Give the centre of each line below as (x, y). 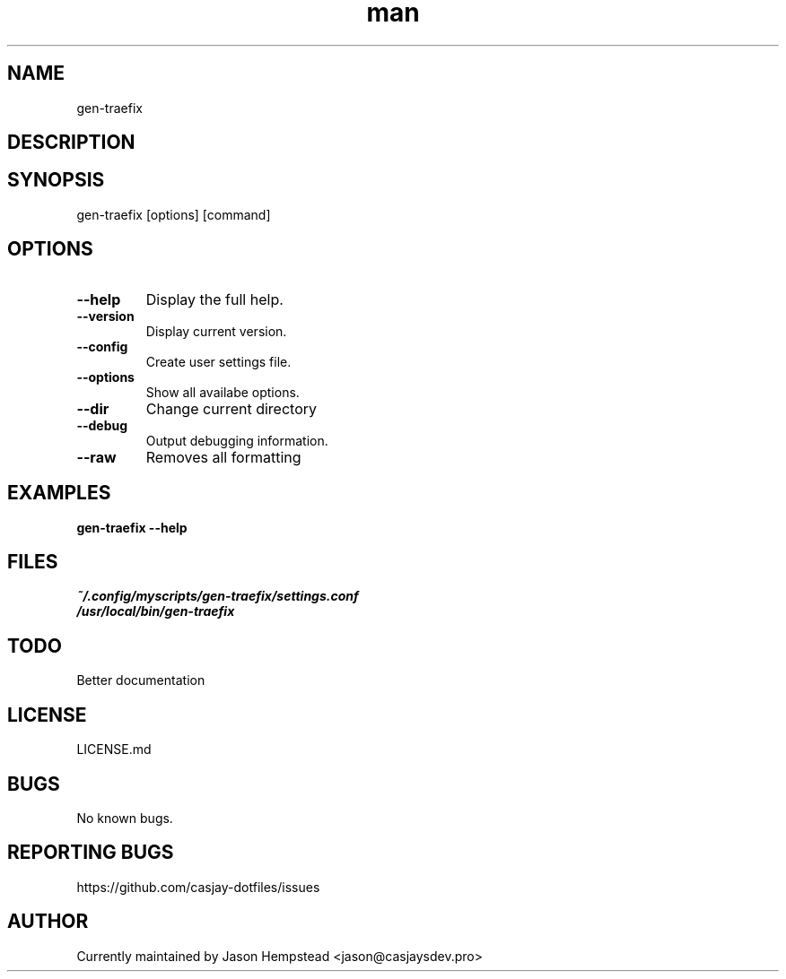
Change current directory (231, 408)
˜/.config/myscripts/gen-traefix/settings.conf (218, 596)
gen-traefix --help (132, 527)
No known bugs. (125, 818)
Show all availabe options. (223, 392)
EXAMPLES (59, 493)
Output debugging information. (237, 440)
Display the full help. (214, 299)
